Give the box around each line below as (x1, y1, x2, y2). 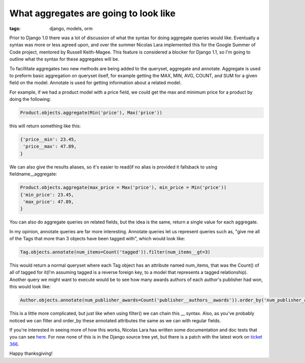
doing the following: (9, 96, 51, 102)
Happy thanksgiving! (9, 350, 53, 356)
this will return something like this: (9, 123, 81, 129)
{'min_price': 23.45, (20, 191, 74, 198)
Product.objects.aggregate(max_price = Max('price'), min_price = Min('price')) (20, 185, 227, 190)
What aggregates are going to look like (9, 8, 176, 19)
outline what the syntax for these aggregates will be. (9, 56, 119, 62)
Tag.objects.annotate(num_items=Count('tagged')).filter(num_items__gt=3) (20, 249, 211, 255)
